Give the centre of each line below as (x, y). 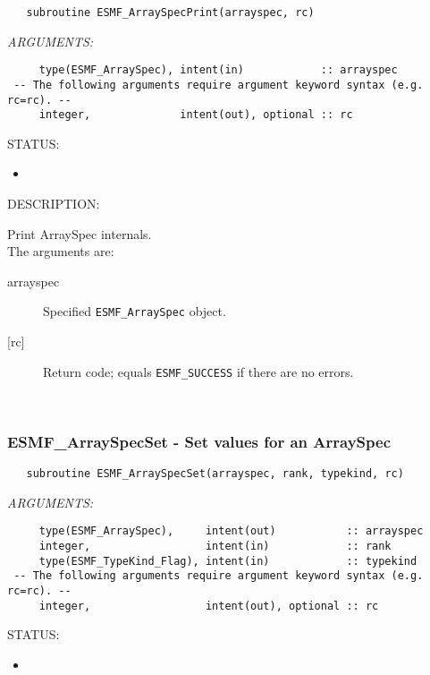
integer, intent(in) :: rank (215, 547)
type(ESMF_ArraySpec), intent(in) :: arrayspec (218, 70)
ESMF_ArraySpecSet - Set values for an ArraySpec (199, 441)
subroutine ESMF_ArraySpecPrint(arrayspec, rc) (170, 13)
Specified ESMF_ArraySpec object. (135, 311)
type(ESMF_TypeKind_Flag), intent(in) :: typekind (228, 561)
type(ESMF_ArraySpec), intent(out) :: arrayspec (231, 531)
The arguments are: (61, 251)
